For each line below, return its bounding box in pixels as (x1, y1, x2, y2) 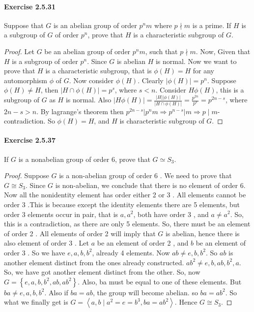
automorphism (4, 75, 48, 85)
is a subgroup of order (12, 56, 78, 66)
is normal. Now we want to (155, 56, 237, 66)
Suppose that (4, 20, 44, 30)
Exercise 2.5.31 (4, 1, 56, 11)
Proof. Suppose (4, 170, 49, 181)
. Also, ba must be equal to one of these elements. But (78, 276, 242, 286)
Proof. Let (4, 46, 34, 56)
